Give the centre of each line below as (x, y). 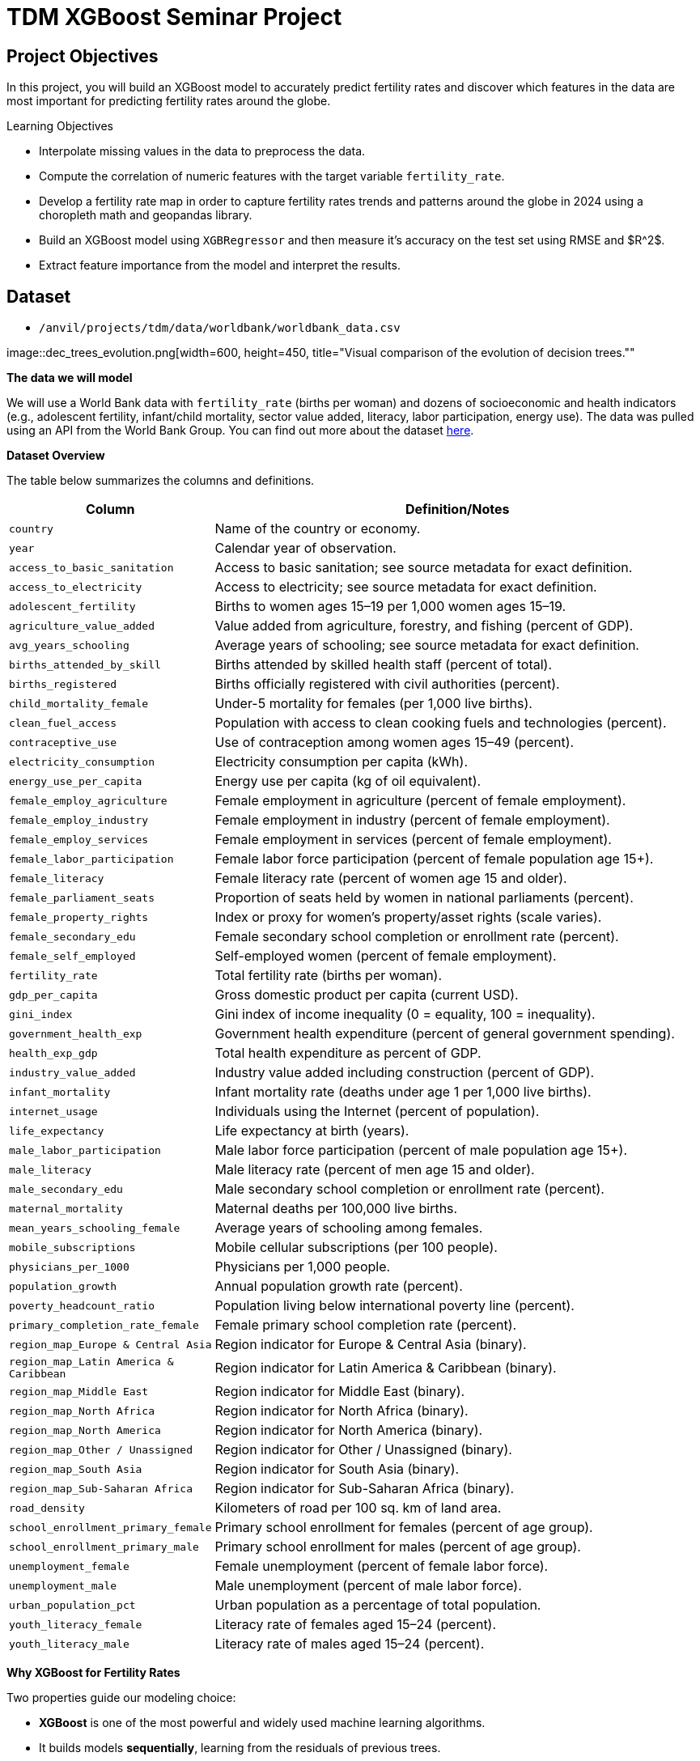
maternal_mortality (66, 1208)
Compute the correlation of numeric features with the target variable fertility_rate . (272, 176)
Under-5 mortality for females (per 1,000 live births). (373, 704)
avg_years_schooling (69, 645)
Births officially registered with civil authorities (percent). (387, 684)
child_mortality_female (79, 703)
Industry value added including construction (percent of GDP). (405, 1073)
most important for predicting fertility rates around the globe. (169, 101)
